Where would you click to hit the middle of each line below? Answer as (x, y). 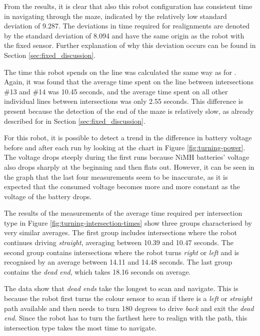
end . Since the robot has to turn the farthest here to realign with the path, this (126, 318)
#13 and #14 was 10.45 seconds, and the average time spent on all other (116, 91)
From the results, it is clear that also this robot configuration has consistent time (128, 6)
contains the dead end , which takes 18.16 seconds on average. (97, 271)
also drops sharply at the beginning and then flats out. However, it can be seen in (129, 167)
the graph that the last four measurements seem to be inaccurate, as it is (116, 176)
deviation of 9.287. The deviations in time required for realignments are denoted (127, 26)
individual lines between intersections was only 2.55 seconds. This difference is (124, 101)
